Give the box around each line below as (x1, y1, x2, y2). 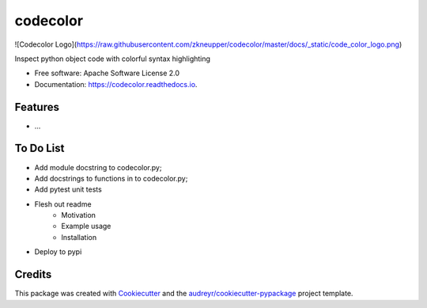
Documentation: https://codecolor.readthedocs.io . (34, 79, 198, 89)
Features (14, 100, 59, 114)
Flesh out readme (34, 199, 92, 209)
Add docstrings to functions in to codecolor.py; (34, 173, 188, 183)
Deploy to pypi (34, 247, 82, 257)
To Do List (14, 142, 65, 155)
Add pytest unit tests (34, 184, 102, 194)
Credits (14, 268, 52, 281)
